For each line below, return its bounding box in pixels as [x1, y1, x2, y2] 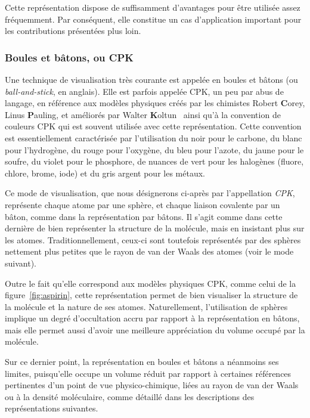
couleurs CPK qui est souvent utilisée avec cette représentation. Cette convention [5, 120, 302, 132]
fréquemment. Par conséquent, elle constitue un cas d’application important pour [5, 13, 302, 25]
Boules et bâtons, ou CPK [5, 49, 134, 64]
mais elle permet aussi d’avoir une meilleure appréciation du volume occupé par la [5, 323, 305, 336]
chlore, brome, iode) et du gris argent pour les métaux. [5, 166, 205, 179]
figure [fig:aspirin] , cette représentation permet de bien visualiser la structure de [5, 289, 298, 301]
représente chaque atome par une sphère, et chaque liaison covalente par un [5, 198, 280, 210]
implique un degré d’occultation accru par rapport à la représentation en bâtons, [5, 312, 300, 324]
